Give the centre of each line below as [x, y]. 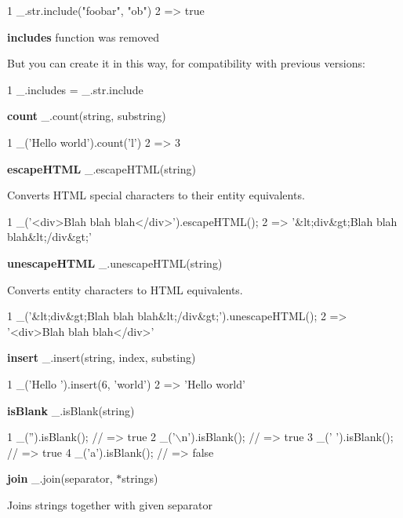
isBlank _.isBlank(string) [71, 410]
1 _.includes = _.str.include [75, 89]
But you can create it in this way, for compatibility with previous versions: [186, 63]
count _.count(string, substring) [87, 116]
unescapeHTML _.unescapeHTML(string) [115, 263]
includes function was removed [84, 36]
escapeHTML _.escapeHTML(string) [102, 168]
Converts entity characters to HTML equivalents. [125, 289]
